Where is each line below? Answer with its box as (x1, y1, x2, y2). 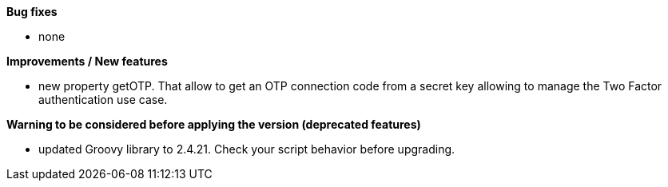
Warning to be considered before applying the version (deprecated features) (6, 117, 421, 131)
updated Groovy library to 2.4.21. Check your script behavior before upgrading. (38, 142, 455, 156)
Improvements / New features (6, 54, 168, 68)
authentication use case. (38, 93, 168, 106)
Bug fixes (6, 5, 58, 18)
